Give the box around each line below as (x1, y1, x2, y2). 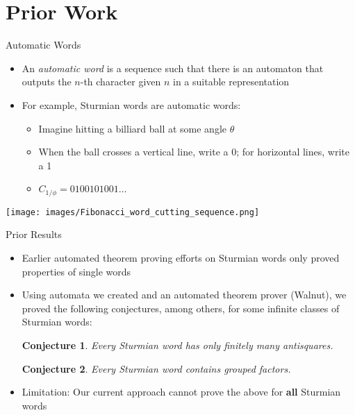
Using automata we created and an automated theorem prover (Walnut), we (22, 287, 347, 302)
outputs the (22, 74, 72, 89)
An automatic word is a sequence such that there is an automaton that (22, 60, 324, 75)
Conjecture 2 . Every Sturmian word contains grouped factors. (22, 361, 291, 375)
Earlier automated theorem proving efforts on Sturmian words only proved (22, 250, 340, 264)
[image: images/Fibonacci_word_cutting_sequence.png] (6, 207, 260, 217)
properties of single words (22, 264, 131, 278)
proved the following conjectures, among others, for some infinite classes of (22, 300, 340, 315)
